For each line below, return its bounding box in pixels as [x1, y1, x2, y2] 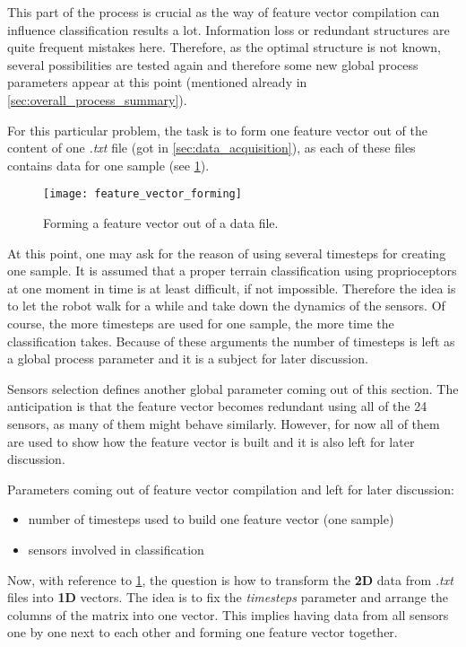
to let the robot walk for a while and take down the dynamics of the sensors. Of [7, 296, 445, 315]
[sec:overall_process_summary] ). [7, 90, 187, 109]
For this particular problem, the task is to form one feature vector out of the [7, 120, 427, 139]
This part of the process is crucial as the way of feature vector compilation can [7, 3, 440, 21]
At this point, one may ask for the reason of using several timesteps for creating [7, 243, 446, 262]
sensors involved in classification [28, 539, 204, 558]
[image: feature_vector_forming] [43, 188, 242, 201]
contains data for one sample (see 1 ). [7, 155, 210, 174]
